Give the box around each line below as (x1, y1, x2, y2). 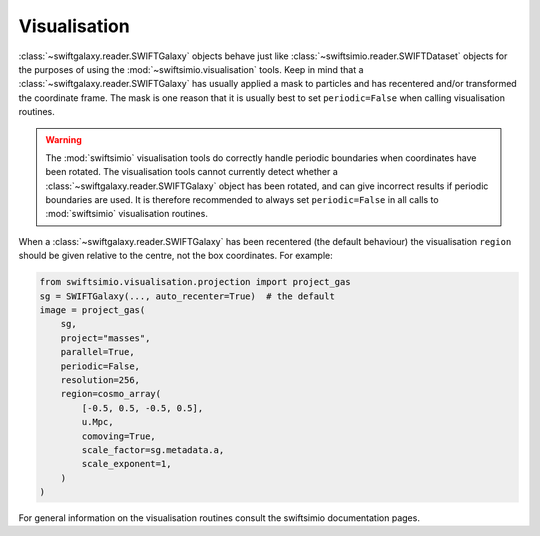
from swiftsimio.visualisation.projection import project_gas (39, 276, 351, 288)
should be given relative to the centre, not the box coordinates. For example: (18, 250, 334, 262)
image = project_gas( (39, 305, 146, 315)
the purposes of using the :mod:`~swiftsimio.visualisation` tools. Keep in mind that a (18, 63, 364, 75)
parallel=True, (60, 346, 135, 358)
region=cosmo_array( (60, 388, 162, 400)
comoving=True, (81, 430, 157, 442)
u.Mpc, (81, 416, 114, 428)
